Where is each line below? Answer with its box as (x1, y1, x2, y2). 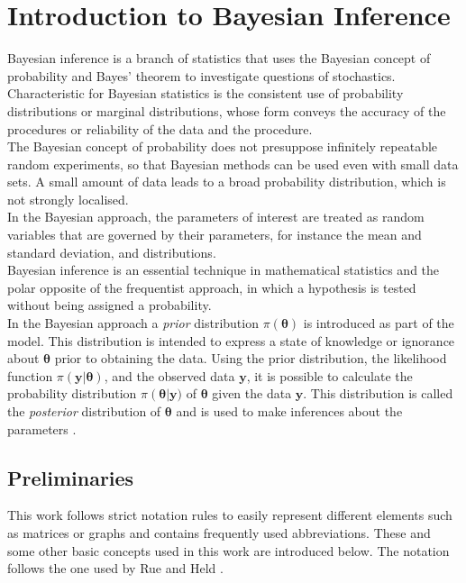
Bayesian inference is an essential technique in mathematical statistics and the (7, 260, 440, 279)
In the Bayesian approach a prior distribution (7, 314, 259, 332)
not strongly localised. (7, 189, 129, 208)
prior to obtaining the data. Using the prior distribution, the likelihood (54, 349, 447, 368)
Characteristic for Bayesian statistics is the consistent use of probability (7, 84, 404, 103)
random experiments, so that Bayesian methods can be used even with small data (7, 154, 459, 173)
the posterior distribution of (7, 402, 161, 420)
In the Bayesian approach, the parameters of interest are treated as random (7, 207, 425, 226)
